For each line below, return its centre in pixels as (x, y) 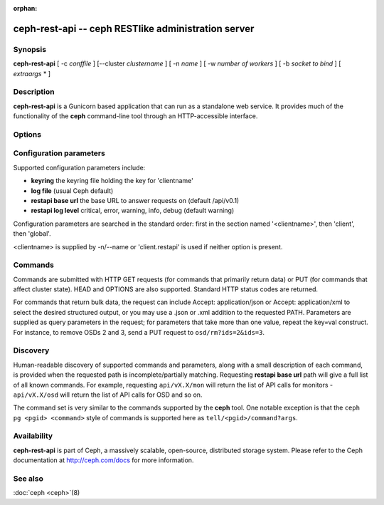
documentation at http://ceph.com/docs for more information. (103, 460)
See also (28, 479)
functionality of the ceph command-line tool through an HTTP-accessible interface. (135, 116)
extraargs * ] (32, 73)
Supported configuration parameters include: (79, 167)
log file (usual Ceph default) (72, 191)
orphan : (25, 8)
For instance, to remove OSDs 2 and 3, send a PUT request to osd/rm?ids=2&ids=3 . (139, 332)
